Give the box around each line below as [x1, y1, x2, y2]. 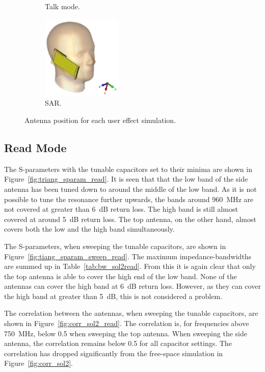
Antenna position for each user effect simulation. [24, 114, 176, 125]
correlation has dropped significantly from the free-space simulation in [4, 348, 223, 358]
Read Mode [4, 139, 67, 155]
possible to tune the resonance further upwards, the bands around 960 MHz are [4, 193, 254, 204]
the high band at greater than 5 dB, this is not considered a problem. [4, 290, 222, 301]
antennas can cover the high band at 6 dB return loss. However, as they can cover [4, 281, 261, 291]
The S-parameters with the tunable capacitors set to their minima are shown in [4, 163, 252, 174]
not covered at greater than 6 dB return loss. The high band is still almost [4, 204, 238, 214]
